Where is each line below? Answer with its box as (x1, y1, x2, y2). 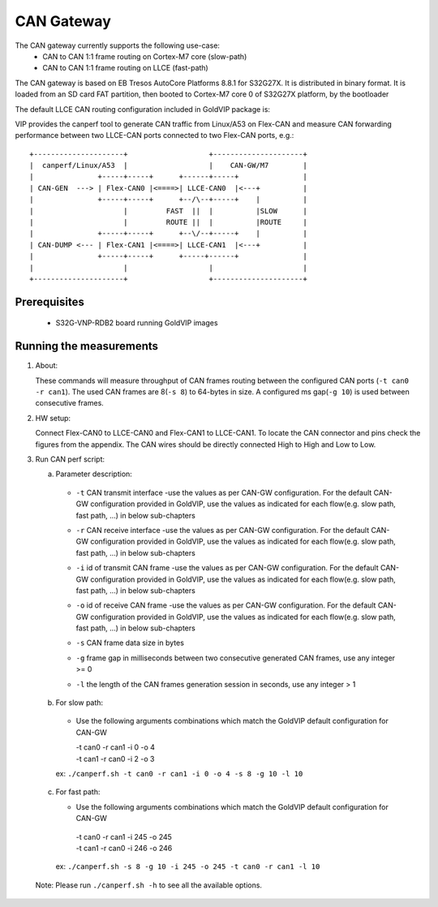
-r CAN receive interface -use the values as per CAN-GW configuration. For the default (75, 525, 370, 535)
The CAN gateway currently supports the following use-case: (15, 41, 221, 50)
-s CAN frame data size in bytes (75, 638, 184, 648)
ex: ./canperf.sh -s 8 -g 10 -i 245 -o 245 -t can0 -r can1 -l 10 (55, 862, 320, 871)
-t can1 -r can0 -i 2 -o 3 (75, 754, 155, 763)
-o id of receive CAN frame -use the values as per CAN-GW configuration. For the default (75, 600, 376, 610)
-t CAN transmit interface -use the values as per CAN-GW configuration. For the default (75, 488, 372, 497)
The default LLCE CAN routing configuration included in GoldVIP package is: (15, 104, 271, 114)
